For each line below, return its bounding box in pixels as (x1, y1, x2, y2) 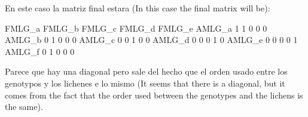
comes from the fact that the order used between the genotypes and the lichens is (5, 88, 303, 101)
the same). (5, 100, 43, 113)
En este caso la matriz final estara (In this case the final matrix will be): (5, 2, 270, 14)
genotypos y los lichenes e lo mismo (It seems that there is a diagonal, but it (5, 76, 285, 89)
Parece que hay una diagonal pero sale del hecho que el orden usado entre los (5, 65, 288, 78)
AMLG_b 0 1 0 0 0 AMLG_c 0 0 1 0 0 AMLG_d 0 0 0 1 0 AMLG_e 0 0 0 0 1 (5, 33, 298, 46)
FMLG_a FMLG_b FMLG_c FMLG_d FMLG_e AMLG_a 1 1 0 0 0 (5, 21, 267, 34)
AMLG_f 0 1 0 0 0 (5, 45, 75, 57)
